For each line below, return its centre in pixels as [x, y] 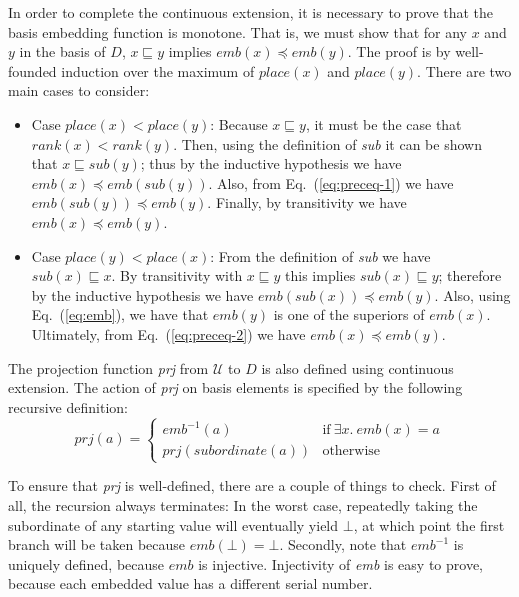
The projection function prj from [108, 367]
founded [32, 70]
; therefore [470, 275]
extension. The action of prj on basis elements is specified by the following [235, 387]
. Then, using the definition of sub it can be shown [327, 143]
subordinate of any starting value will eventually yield [173, 524]
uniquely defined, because [86, 563]
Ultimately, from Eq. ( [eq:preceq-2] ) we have [168, 333]
